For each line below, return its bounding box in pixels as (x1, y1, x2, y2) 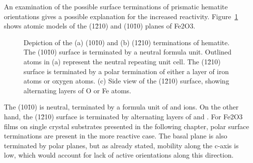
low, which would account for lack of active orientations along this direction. (4, 150, 234, 160)
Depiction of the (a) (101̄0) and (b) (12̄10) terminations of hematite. (24, 37, 230, 47)
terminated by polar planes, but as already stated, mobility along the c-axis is (4, 140, 239, 150)
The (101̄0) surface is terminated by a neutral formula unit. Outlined (24, 47, 232, 57)
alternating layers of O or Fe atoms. (24, 85, 132, 95)
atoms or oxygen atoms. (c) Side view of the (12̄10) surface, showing (24, 76, 229, 86)
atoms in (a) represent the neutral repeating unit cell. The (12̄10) (24, 56, 221, 66)
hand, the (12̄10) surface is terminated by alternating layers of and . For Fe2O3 (4, 111, 243, 121)
